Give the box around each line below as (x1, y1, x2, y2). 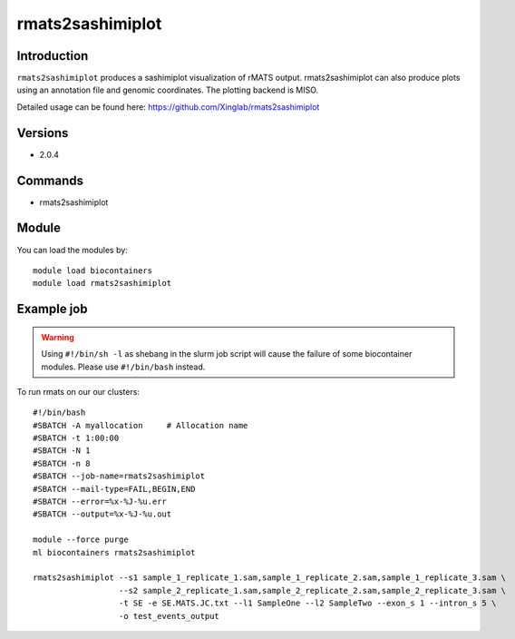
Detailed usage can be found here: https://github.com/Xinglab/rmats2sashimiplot (16, 101, 320, 113)
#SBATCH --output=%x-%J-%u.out (33, 509, 172, 519)
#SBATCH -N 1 (33, 446, 91, 456)
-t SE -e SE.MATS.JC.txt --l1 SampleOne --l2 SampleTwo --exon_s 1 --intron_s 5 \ (118, 598, 497, 608)
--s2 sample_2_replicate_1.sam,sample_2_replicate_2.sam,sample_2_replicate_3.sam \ (118, 585, 507, 595)
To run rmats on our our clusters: (16, 386, 141, 397)
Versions (16, 125, 69, 141)
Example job (16, 301, 88, 317)
